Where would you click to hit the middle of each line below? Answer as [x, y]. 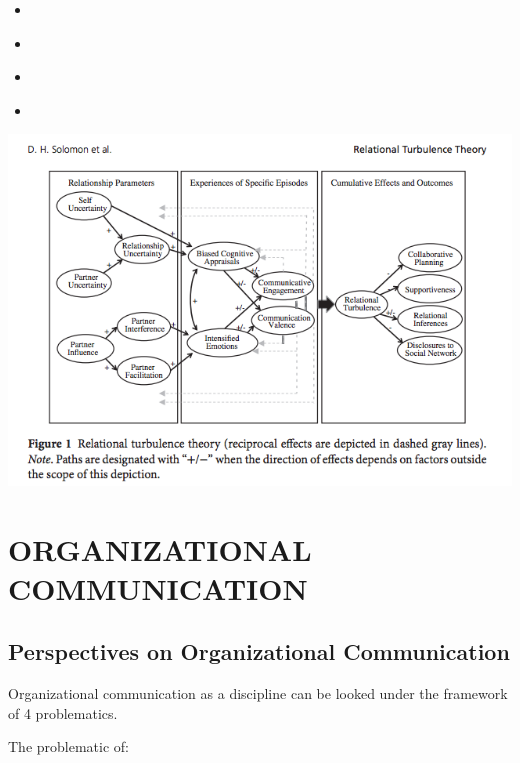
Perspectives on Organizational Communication [259, 651]
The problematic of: [68, 746]
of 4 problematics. [63, 712]
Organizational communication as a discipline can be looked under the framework [258, 693]
